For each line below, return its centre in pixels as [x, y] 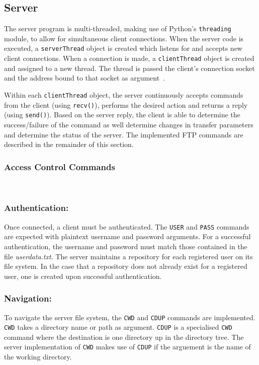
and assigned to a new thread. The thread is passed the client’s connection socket [129, 68]
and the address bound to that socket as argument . [85, 78]
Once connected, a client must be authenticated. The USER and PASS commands [127, 226]
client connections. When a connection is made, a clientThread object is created [129, 58]
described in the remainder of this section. [69, 144]
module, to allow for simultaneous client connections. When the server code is [124, 38]
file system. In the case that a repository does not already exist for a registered [126, 266]
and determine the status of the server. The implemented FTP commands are [124, 134]
